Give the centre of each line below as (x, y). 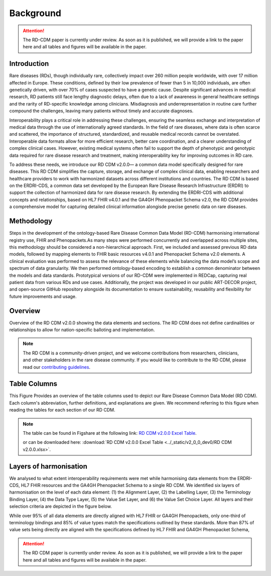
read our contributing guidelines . (56, 367)
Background (35, 13)
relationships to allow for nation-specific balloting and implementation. (82, 330)
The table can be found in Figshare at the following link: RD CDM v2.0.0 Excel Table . (110, 433)
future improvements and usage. (43, 296)
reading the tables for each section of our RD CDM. (62, 410)
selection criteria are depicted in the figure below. (61, 506)
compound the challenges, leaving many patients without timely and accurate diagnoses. (101, 111)
